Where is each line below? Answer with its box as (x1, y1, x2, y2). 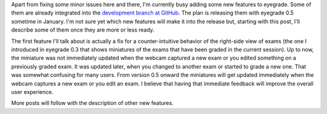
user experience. (11, 88, 54, 95)
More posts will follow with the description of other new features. (11, 99, 174, 107)
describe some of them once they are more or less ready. (11, 26, 154, 33)
